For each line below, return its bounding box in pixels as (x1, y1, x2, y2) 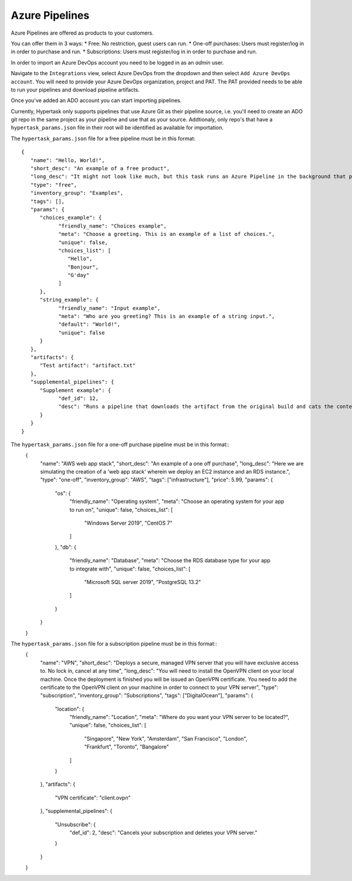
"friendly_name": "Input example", (58, 305, 161, 311)
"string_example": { (39, 296, 99, 303)
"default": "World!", (58, 321, 120, 328)
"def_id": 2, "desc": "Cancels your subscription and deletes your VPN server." (69, 829, 258, 836)
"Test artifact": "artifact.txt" (39, 362, 136, 369)
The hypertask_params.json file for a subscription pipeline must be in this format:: (11, 640, 217, 647)
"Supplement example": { (39, 387, 111, 393)
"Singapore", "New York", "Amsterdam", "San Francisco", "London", (84, 735, 248, 742)
